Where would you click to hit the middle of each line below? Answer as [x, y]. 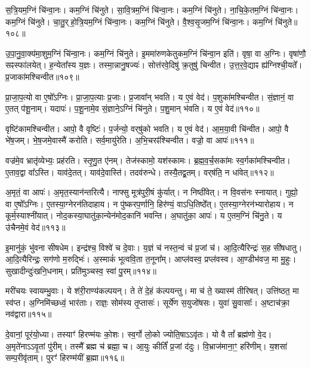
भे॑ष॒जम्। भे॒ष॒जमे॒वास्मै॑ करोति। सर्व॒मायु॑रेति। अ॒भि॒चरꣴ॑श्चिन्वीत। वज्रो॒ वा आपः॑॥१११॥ [130, 140]
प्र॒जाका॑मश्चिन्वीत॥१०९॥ [42, 76]
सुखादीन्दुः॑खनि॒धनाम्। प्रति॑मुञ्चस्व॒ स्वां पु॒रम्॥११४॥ [81, 270]
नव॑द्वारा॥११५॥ [29, 314]
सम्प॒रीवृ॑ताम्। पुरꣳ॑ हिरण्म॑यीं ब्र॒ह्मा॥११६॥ [65, 358]
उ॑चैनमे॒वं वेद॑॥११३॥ [36, 227]
